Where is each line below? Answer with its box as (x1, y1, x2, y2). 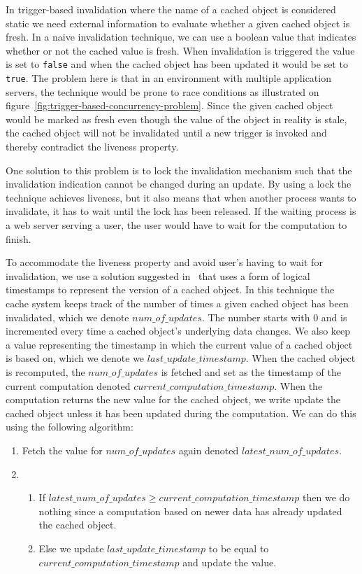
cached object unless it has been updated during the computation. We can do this (6, 405, 356, 420)
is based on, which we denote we (6, 351, 145, 365)
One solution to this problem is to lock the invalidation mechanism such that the (6, 162, 352, 177)
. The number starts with (201, 309, 310, 324)
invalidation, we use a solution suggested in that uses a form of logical (6, 268, 310, 283)
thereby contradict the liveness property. (6, 139, 179, 154)
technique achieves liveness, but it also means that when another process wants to (6, 190, 356, 204)
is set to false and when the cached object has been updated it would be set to (6, 57, 348, 71)
